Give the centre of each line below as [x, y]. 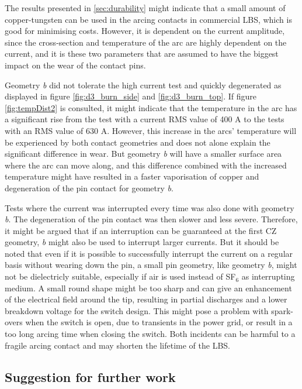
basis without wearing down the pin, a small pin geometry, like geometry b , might [151, 265]
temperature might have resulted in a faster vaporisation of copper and [132, 176]
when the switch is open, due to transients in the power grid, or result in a [159, 322]
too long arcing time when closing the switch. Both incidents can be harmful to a [150, 334]
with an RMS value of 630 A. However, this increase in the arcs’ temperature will [151, 130]
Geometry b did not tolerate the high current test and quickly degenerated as [143, 85]
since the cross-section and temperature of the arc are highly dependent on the [146, 42]
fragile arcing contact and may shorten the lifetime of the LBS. [117, 345]
